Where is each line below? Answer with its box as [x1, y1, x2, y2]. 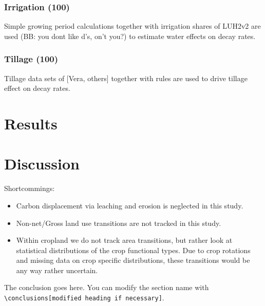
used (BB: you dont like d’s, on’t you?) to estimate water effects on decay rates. [4, 30, 256, 41]
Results [4, 113, 58, 133]
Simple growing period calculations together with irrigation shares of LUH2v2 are [4, 21, 261, 31]
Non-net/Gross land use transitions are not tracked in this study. [16, 217, 221, 228]
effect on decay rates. [4, 83, 70, 93]
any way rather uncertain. [16, 264, 98, 275]
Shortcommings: [4, 183, 55, 194]
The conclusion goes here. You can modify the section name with [4, 282, 209, 293]
